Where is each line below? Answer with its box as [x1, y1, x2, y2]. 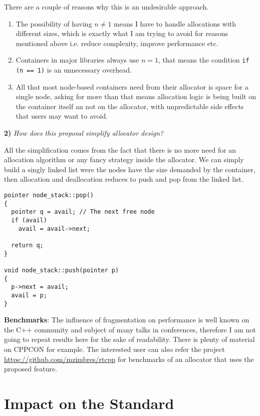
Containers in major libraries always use [16, 55, 139, 65]
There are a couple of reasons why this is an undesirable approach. [4, 2, 209, 12]
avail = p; [11, 291, 47, 299]
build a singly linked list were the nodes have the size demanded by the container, [4, 164, 255, 174]
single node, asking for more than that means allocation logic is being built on [16, 91, 256, 102]
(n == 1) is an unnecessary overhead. [16, 65, 132, 75]
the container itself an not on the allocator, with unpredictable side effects [16, 101, 244, 111]
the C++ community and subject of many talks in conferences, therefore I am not [4, 324, 256, 334]
